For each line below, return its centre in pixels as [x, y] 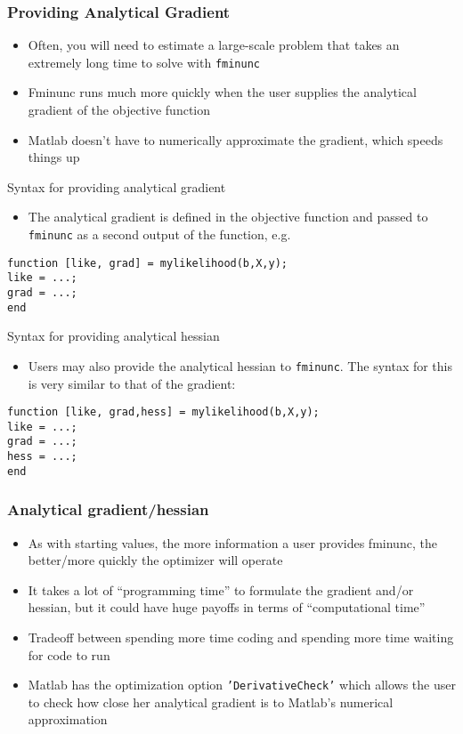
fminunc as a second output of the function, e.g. [159, 234]
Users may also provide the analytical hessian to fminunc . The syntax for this [240, 365]
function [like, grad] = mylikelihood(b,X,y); [147, 263]
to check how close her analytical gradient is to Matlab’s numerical [211, 702]
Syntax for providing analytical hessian [114, 336]
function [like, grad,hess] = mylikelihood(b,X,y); [163, 412]
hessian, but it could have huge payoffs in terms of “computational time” [227, 607]
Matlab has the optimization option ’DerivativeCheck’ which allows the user [242, 685]
